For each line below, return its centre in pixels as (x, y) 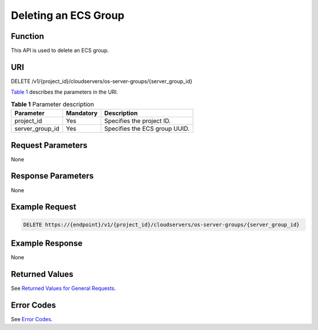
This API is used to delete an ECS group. (60, 51)
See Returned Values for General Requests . (63, 288)
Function (27, 36)
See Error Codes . (32, 319)
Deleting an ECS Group (68, 15)
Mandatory (82, 113)
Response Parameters (52, 176)
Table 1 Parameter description (52, 104)
